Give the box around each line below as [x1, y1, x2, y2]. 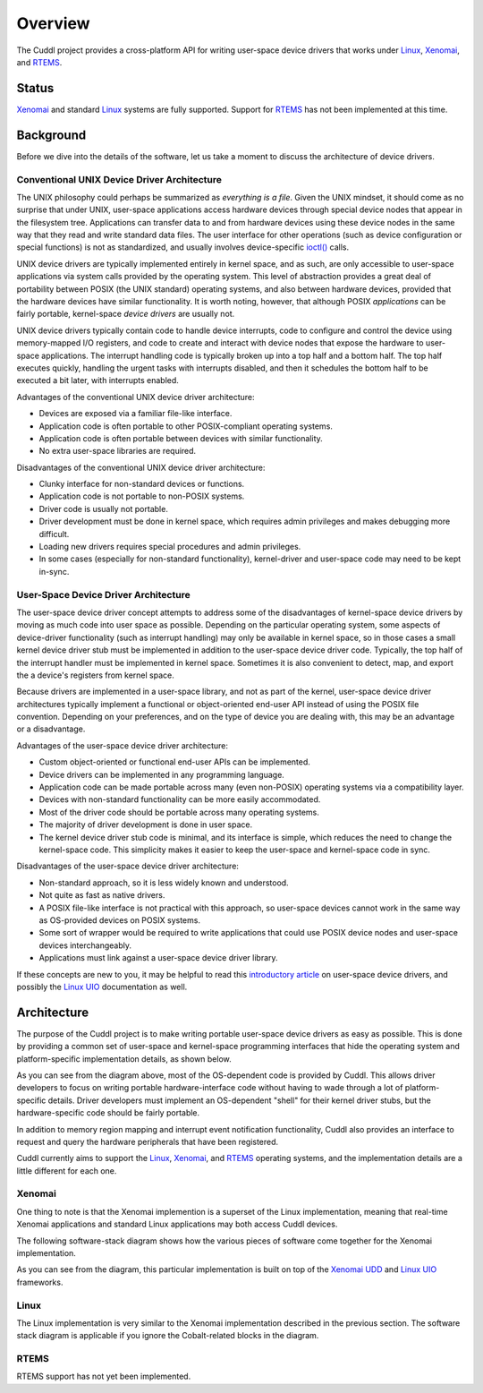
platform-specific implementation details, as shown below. [16, 1053, 232, 1064]
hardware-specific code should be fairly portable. [16, 1107, 200, 1118]
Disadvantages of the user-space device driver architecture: [16, 860, 239, 872]
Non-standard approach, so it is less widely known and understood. [38, 877, 290, 888]
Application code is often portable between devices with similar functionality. [38, 432, 324, 443]
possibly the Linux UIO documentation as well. [16, 981, 188, 992]
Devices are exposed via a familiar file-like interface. [38, 408, 233, 419]
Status [16, 81, 55, 96]
